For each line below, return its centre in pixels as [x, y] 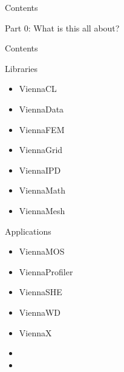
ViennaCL [38, 89]
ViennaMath [42, 190]
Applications [28, 231]
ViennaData [41, 109]
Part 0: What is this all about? [62, 28]
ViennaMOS [42, 251]
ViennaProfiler [46, 271]
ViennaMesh [42, 210]
